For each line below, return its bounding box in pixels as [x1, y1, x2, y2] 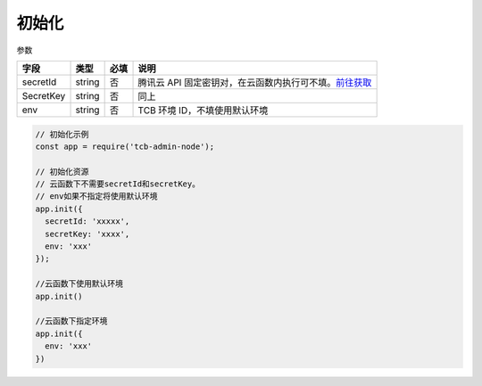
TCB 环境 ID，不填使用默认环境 [137, 103, 269, 116]
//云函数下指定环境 [35, 316, 108, 326]
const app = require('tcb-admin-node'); [35, 141, 214, 152]
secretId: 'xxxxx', [45, 217, 130, 226]
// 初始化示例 [35, 129, 89, 139]
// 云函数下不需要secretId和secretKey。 [35, 179, 201, 189]
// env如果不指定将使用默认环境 [35, 192, 158, 201]
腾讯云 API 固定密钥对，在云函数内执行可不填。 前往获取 [137, 76, 372, 88]
